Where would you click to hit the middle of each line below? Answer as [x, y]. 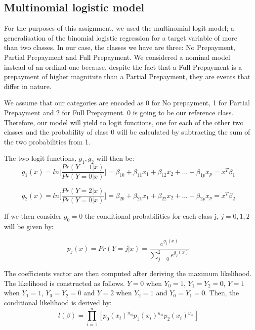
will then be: [115, 158]
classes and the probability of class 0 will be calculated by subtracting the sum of [127, 132]
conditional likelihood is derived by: [58, 302]
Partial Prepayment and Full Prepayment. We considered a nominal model [117, 57]
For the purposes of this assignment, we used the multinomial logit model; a [119, 28]
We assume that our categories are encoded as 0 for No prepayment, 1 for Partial [127, 103]
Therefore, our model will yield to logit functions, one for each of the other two [124, 122]
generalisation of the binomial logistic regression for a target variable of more [121, 37]
